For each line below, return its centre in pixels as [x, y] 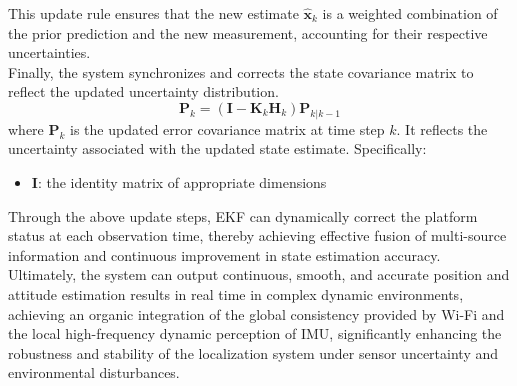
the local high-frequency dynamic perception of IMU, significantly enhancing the [255, 333]
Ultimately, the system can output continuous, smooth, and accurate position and [259, 274]
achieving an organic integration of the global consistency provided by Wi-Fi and [256, 313]
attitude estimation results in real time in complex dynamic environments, [236, 293]
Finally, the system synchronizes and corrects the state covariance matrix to [241, 71]
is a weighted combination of [410, 13]
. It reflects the [442, 128]
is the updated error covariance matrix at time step [227, 128]
